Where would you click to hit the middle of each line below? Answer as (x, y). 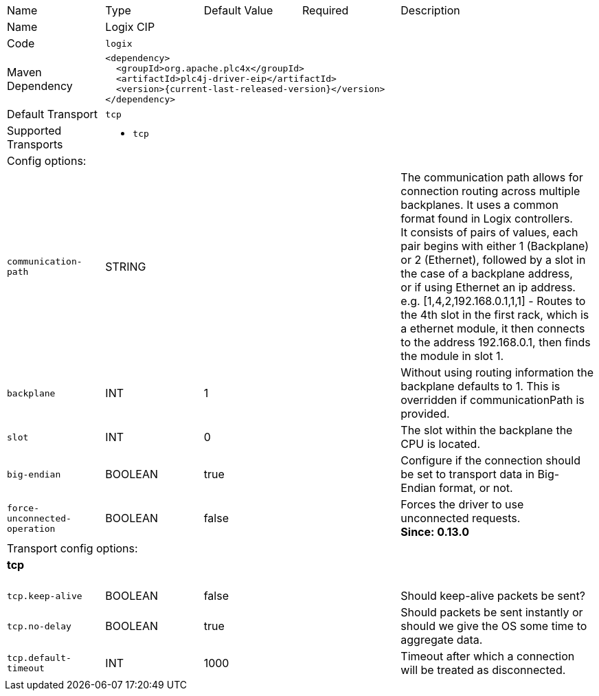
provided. (425, 414)
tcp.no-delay (39, 626)
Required (325, 10)
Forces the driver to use (462, 504)
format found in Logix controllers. (487, 218)
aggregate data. (442, 640)
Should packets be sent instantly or (492, 613)
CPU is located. (441, 444)
